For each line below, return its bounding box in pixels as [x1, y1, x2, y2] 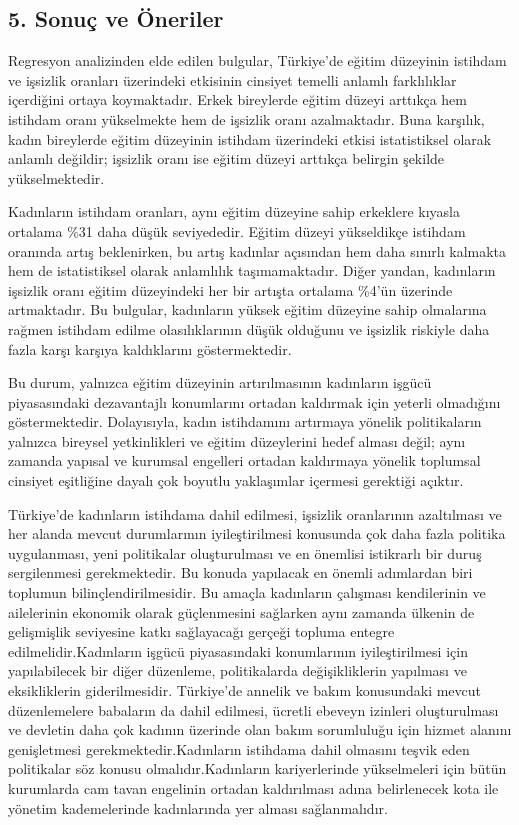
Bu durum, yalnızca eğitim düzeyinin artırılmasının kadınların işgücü [8, 372, 432, 393]
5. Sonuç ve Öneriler [8, 3, 224, 34]
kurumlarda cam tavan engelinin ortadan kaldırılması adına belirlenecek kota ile [8, 777, 499, 798]
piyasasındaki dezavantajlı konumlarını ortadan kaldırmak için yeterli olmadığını [8, 391, 501, 412]
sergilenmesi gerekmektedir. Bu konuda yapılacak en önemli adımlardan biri [8, 562, 473, 583]
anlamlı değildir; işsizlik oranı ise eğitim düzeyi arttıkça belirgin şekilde [8, 148, 445, 169]
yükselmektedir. [8, 167, 105, 188]
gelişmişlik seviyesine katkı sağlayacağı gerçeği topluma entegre [8, 621, 395, 642]
